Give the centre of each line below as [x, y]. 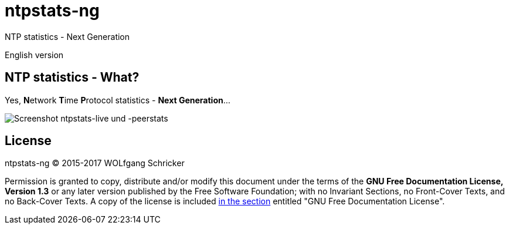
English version [34, 55]
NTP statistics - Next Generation [67, 36]
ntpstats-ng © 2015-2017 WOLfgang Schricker [95, 163]
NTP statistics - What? [72, 78]
